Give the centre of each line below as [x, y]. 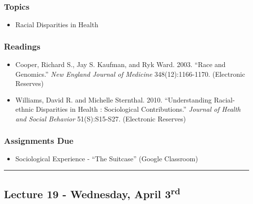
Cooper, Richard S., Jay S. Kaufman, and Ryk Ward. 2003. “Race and [120, 64]
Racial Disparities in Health [57, 25]
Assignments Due [39, 140]
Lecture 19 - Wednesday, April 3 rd [92, 193]
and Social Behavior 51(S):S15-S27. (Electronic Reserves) [100, 119]
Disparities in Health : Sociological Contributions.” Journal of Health [138, 109]
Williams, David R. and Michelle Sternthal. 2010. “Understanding [113, 99]
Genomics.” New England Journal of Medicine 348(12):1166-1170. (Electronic [130, 74]
